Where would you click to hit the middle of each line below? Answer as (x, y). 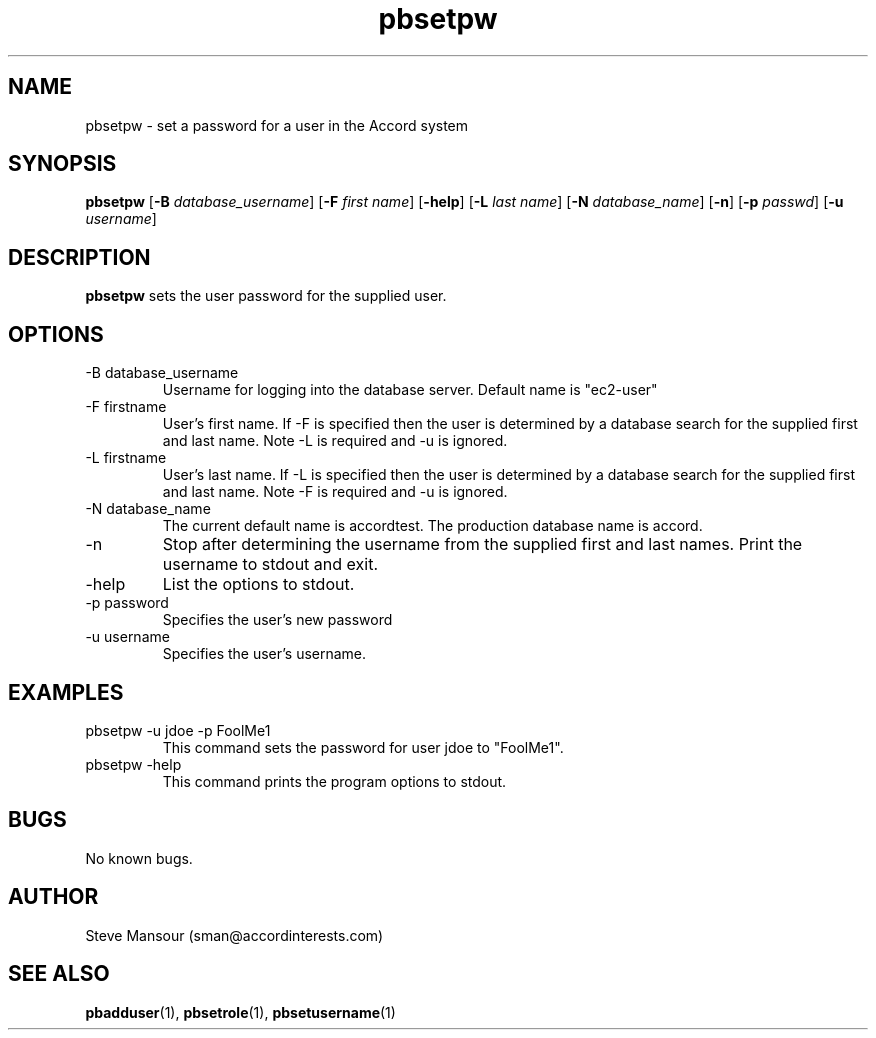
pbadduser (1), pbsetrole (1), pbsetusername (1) (240, 1012)
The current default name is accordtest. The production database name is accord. (432, 526)
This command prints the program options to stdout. (334, 781)
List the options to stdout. (258, 584)
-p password (127, 603)
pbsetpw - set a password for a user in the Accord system (277, 125)
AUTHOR (53, 897)
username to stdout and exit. (270, 564)
